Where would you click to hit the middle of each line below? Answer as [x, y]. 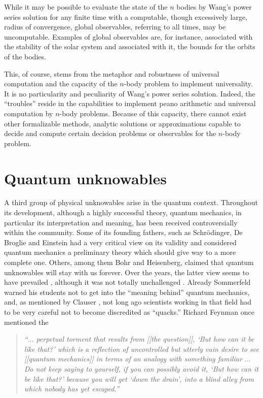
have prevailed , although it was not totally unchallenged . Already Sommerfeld [127, 282]
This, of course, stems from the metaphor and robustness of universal [112, 73]
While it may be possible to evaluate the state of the [86, 7]
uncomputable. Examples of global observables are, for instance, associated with [128, 36]
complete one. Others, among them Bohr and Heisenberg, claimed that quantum [129, 262]
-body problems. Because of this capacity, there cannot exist [153, 113]
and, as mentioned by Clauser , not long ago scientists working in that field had [128, 302]
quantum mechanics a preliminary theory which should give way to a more [120, 252]
